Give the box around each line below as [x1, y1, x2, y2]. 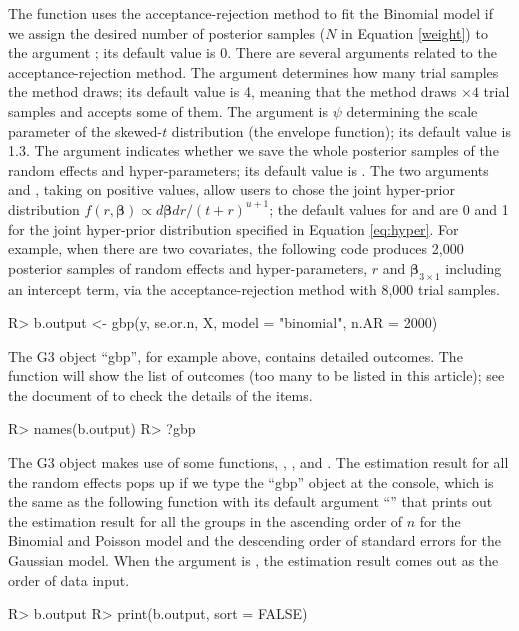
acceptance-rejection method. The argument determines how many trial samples [8, 61, 499, 82]
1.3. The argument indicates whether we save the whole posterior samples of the [8, 140, 499, 161]
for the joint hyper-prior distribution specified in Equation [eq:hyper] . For [8, 218, 459, 239]
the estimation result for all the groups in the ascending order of [8, 510, 403, 531]
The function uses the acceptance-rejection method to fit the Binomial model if [8, 3, 493, 23]
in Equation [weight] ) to [341, 22, 488, 43]
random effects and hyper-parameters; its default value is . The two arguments [8, 159, 489, 180]
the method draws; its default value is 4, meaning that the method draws [8, 81, 457, 102]
